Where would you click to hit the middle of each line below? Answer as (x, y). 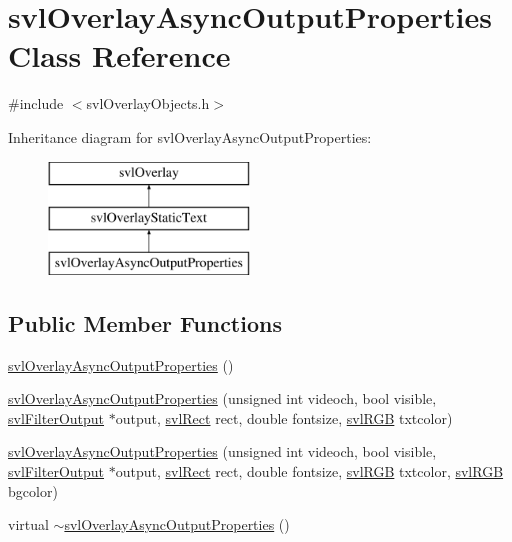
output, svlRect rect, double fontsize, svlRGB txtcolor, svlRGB (309, 471)
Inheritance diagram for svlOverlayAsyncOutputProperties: (190, 136)
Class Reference (119, 55)
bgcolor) (33, 490)
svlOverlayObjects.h (148, 103)
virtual (28, 524)
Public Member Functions (145, 322)
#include (36, 103)
